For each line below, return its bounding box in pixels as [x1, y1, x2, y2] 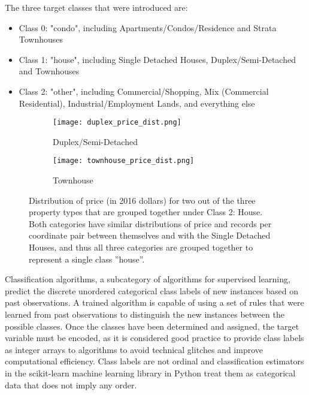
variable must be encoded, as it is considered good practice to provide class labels [5, 331, 304, 344]
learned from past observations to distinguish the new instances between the [5, 308, 284, 320]
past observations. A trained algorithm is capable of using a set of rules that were [5, 296, 304, 309]
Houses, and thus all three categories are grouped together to [29, 241, 253, 254]
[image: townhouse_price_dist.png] [53, 156, 195, 165]
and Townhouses [19, 65, 80, 77]
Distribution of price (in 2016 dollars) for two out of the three [29, 194, 256, 206]
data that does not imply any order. [5, 378, 137, 391]
